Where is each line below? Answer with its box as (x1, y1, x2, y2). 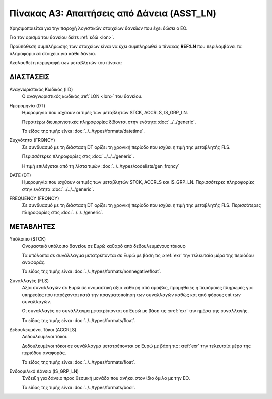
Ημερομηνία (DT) (9, 102, 45, 108)
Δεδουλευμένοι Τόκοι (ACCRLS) (9, 327, 77, 333)
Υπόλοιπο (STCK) (9, 235, 46, 242)
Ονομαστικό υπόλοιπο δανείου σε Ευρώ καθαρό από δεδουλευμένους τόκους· (22, 243, 187, 249)
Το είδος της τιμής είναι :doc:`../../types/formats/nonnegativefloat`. (22, 268, 162, 274)
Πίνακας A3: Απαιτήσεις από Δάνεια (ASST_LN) (9, 8, 217, 19)
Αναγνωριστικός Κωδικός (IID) (9, 86, 73, 93)
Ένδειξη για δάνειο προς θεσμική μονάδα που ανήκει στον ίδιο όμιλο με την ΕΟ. (22, 375, 190, 381)
